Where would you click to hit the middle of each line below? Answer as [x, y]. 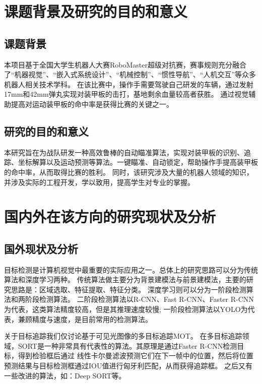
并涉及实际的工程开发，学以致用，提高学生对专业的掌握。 [99, 182]
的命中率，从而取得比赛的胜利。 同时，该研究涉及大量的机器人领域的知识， [129, 172]
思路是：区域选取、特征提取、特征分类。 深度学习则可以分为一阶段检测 [128, 289]
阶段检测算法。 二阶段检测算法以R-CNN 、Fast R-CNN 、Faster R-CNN [139, 299]
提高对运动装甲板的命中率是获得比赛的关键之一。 [92, 104]
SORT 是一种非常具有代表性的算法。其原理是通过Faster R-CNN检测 [127, 345]
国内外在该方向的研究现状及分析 [110, 216]
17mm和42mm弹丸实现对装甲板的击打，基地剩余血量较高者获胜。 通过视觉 [126, 94]
